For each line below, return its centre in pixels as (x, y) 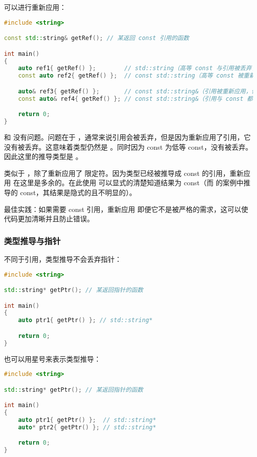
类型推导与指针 (32, 240)
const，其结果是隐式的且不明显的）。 (78, 192)
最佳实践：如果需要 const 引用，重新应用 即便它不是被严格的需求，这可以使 (126, 209)
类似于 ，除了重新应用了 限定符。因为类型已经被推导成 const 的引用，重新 (124, 173)
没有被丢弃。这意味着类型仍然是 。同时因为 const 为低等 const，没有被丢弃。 (128, 146)
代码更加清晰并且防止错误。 (49, 219)
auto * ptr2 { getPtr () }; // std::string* (87, 427)
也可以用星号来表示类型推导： (52, 358)
